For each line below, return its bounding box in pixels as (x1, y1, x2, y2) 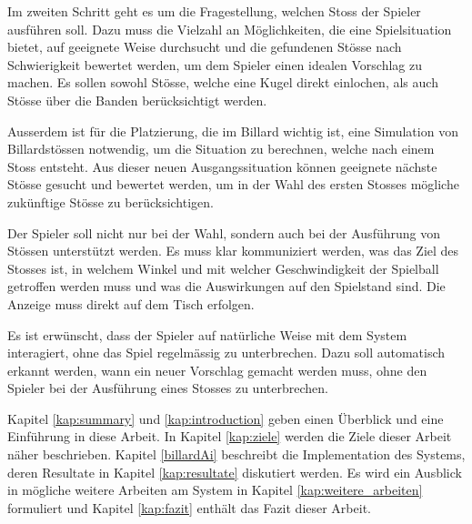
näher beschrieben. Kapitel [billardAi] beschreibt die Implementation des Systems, (7, 445, 466, 464)
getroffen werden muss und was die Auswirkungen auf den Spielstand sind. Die (7, 277, 446, 296)
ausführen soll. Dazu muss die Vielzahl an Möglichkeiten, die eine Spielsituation (7, 19, 452, 38)
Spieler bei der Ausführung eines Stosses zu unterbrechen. (7, 378, 328, 398)
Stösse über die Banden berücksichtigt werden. (7, 90, 267, 109)
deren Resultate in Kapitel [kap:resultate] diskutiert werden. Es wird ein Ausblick (7, 462, 462, 481)
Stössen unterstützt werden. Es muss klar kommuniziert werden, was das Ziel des (7, 241, 459, 260)
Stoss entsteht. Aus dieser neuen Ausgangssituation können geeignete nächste (7, 156, 437, 176)
